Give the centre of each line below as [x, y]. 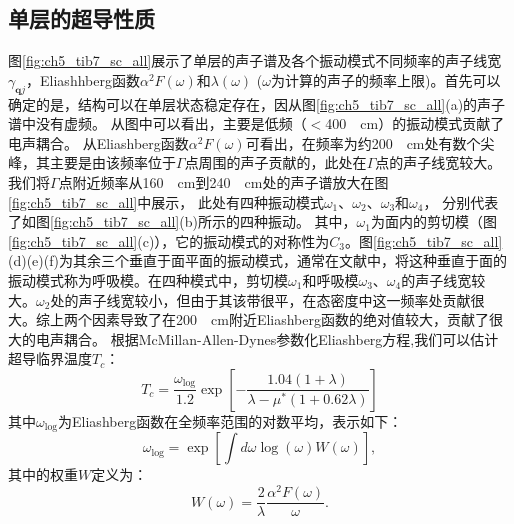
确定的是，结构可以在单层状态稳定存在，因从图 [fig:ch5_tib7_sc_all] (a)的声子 [257, 103]
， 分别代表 [461, 201]
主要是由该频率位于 [112, 162]
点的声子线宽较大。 [438, 162]
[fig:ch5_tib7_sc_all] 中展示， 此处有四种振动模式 [166, 201]
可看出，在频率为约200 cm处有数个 [363, 142]
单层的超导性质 [81, 18]
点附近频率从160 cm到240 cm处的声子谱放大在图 [223, 181]
